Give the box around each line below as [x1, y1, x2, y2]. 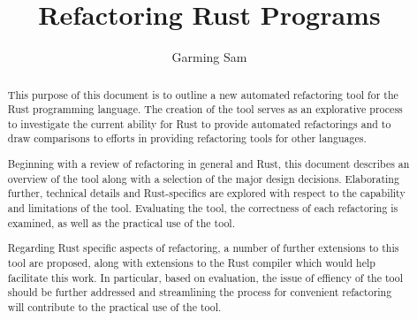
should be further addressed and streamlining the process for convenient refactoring [7, 285, 392, 300]
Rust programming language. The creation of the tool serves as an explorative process [7, 102, 403, 117]
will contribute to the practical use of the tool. [7, 299, 222, 314]
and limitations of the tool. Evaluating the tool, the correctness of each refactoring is [7, 201, 398, 215]
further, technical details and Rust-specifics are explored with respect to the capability [7, 186, 406, 201]
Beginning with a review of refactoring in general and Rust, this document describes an [7, 156, 410, 171]
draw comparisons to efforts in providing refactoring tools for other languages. [7, 131, 367, 146]
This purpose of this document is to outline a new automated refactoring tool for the [7, 87, 398, 102]
